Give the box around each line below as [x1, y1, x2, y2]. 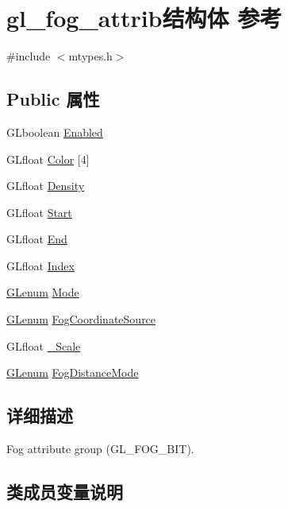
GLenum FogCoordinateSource [6, 311, 156, 328]
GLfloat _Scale [6, 337, 81, 354]
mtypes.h [68, 48, 113, 64]
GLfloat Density [6, 177, 85, 194]
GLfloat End [6, 231, 67, 247]
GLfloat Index [6, 257, 75, 273]
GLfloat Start [6, 204, 72, 220]
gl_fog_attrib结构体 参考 [6, 2, 282, 34]
